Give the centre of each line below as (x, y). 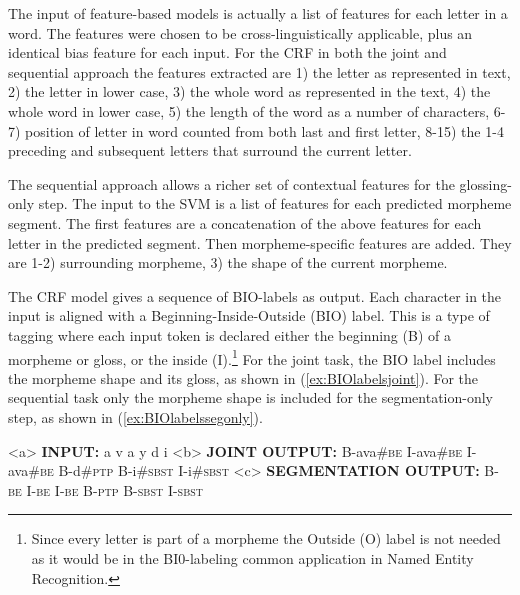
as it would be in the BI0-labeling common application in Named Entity (252, 557)
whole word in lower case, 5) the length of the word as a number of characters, (249, 110)
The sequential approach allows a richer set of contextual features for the (231, 183)
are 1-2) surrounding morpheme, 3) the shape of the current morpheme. (228, 262)
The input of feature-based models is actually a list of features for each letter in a (258, 13)
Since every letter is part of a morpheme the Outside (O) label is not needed (266, 538)
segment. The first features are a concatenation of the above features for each (245, 222)
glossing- (485, 183)
